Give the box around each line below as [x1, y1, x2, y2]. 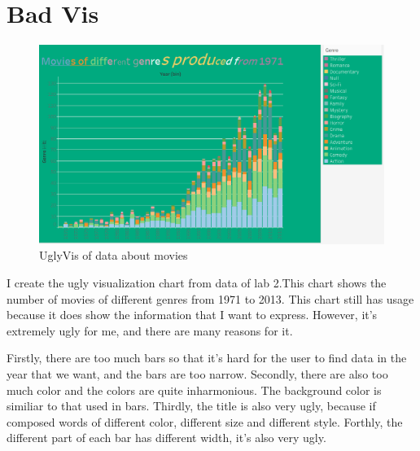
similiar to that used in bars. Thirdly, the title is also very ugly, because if [7, 397, 376, 414]
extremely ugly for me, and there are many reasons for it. [7, 322, 293, 339]
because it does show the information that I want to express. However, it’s [7, 306, 378, 323]
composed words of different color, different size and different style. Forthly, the [7, 413, 403, 430]
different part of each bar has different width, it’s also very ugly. [7, 429, 326, 446]
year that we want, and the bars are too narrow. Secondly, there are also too [7, 365, 388, 382]
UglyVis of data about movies [39, 247, 188, 264]
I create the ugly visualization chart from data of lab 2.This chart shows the [7, 274, 387, 291]
